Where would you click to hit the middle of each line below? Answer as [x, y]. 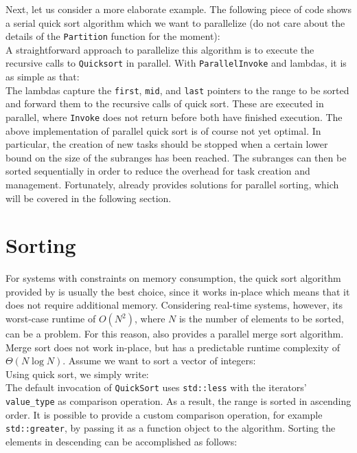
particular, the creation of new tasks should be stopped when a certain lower [167, 144]
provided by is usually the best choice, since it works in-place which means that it [178, 291]
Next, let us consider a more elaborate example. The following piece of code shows [178, 9]
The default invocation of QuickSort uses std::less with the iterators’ [156, 387]
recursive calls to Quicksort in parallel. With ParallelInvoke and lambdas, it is [176, 63]
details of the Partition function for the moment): [113, 36]
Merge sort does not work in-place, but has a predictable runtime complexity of [173, 347]
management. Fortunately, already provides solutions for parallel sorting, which [172, 184]
